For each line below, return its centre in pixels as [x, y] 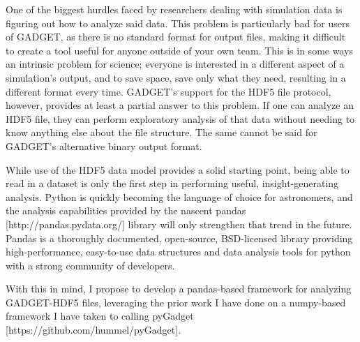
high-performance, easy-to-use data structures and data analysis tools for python [178, 252]
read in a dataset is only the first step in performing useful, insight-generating [172, 183]
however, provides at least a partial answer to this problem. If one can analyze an [180, 105]
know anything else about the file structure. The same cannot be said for [162, 132]
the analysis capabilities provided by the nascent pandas [126, 210]
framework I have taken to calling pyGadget [100, 316]
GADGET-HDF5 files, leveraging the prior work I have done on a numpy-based [176, 302]
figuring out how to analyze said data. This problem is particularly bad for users [178, 23]
